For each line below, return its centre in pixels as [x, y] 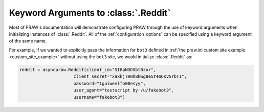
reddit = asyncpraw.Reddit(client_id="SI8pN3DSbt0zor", [88, 70]
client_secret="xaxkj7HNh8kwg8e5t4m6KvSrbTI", [130, 77]
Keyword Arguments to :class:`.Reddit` [90, 13]
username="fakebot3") [99, 97]
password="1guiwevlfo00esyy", [110, 83]
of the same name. [28, 41]
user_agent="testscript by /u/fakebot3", [124, 90]
